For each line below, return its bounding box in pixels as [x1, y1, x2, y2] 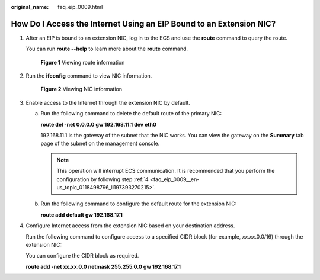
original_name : [11, 4, 49, 10]
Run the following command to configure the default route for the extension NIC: [40, 200, 237, 207]
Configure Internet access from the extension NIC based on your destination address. [25, 222, 235, 229]
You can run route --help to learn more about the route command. [25, 45, 188, 53]
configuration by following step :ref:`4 [56, 175, 149, 183]
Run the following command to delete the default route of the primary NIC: [40, 110, 222, 117]
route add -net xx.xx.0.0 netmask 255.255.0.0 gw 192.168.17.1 [25, 263, 181, 270]
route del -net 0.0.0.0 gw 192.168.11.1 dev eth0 [40, 121, 157, 128]
